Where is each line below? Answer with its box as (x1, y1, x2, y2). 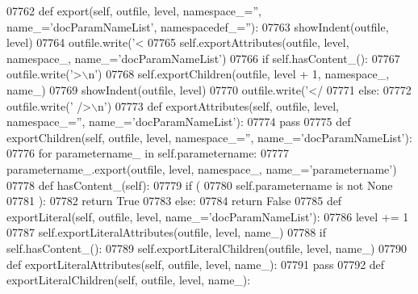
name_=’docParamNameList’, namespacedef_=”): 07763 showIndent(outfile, (6, 18, 389, 35)
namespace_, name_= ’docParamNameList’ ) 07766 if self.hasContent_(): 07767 (6, 49, 400, 66)
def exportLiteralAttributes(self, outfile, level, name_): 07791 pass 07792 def (6, 255, 385, 272)
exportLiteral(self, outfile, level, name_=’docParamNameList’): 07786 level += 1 (6, 208, 409, 225)
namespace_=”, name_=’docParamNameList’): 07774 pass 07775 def (6, 113, 351, 130)
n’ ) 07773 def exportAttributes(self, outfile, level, (98, 97, 339, 114)
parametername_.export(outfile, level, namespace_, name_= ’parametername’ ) (6, 160, 397, 177)
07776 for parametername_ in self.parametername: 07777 (6, 145, 289, 162)
